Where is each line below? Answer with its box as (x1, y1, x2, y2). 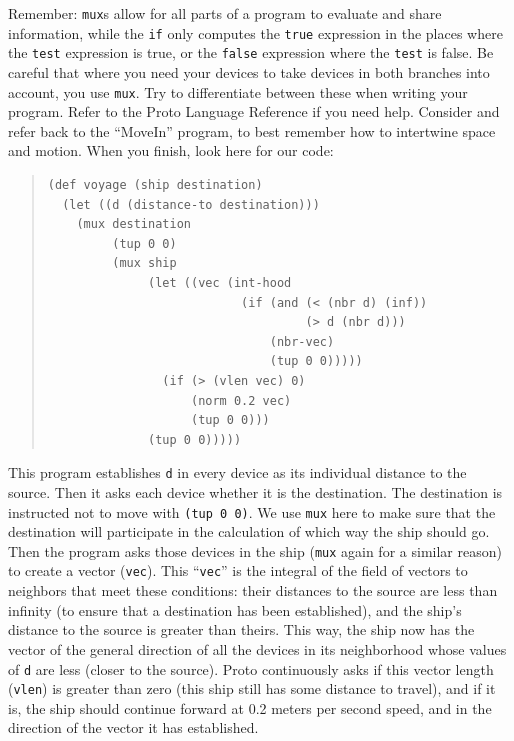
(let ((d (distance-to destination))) (62, 197, 320, 212)
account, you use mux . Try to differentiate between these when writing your (8, 81, 468, 102)
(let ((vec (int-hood (148, 275, 292, 290)
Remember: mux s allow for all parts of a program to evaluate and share (8, 3, 442, 23)
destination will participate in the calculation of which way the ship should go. (8, 521, 490, 542)
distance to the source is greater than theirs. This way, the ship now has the (8, 619, 475, 640)
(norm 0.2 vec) (190, 393, 292, 408)
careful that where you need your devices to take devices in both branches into (8, 61, 490, 82)
